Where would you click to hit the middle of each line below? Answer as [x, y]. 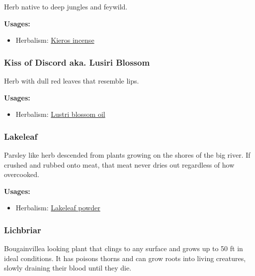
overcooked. [22, 174]
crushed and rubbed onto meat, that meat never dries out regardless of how [119, 164]
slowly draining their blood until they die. [68, 268]
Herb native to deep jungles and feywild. [66, 6]
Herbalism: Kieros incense [55, 40]
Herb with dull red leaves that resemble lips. [72, 81]
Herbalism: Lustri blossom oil [60, 114]
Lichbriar [23, 230]
